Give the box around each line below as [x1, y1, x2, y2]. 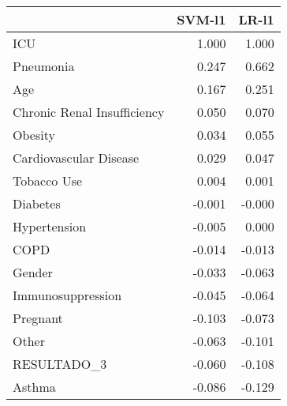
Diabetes [13, 194, 61, 212]
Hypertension [13, 217, 87, 235]
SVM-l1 [177, 10, 226, 28]
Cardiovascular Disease [13, 148, 140, 167]
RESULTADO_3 [13, 355, 107, 373]
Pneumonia [13, 57, 75, 75]
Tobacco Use [13, 171, 83, 190]
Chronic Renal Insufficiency [13, 103, 165, 121]
